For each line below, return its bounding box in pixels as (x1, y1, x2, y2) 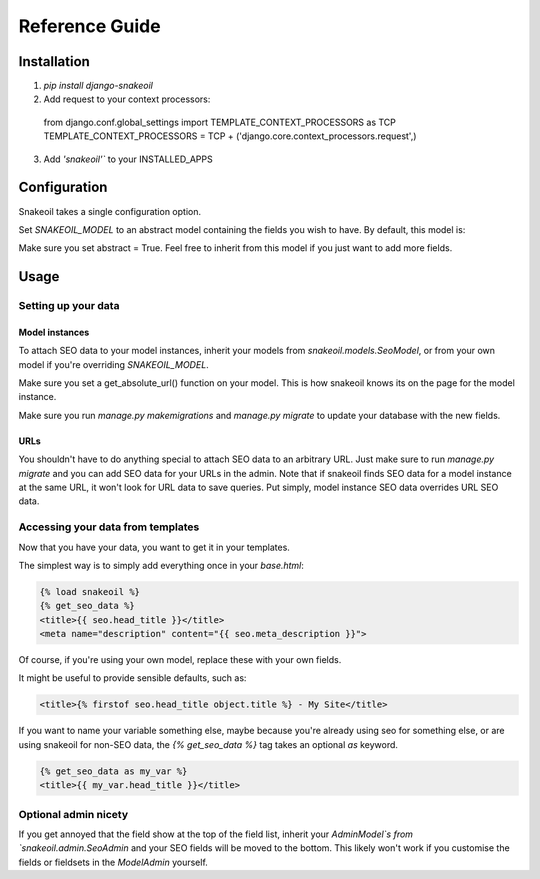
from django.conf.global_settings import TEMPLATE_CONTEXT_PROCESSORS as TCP (43, 116, 397, 128)
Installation (18, 53, 90, 70)
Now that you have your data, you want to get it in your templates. (18, 541, 290, 553)
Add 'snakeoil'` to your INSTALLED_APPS (43, 153, 214, 165)
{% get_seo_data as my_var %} (39, 765, 188, 777)
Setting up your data (18, 299, 120, 313)
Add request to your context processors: (43, 93, 211, 105)
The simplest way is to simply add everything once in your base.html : (18, 559, 305, 571)
